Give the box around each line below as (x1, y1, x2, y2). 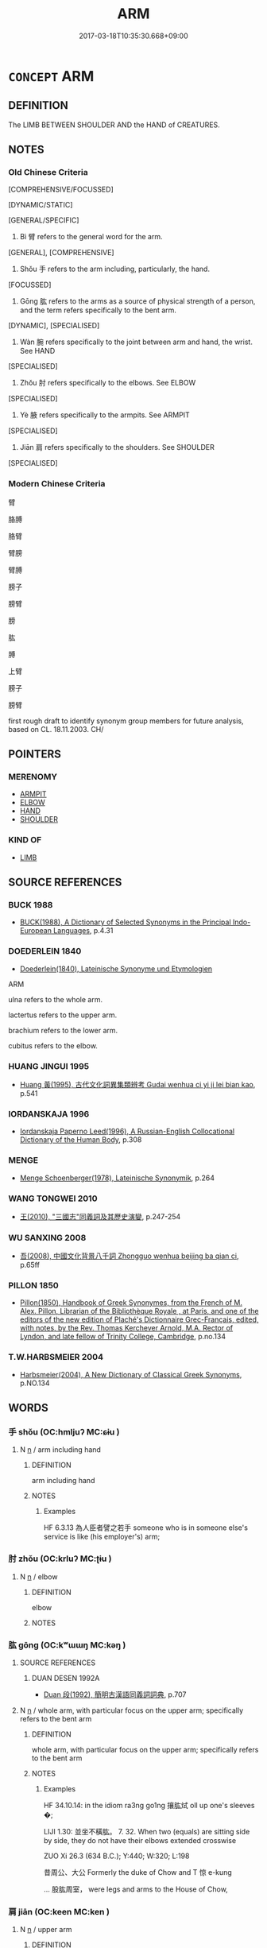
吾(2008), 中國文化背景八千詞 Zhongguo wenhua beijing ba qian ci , (19, 1251, 239, 1261)
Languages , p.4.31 (52, 926, 114, 935)
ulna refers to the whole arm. (8, 994, 103, 1004)
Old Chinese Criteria (8, 167, 89, 178)
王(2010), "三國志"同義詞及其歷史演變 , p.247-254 (19, 1211, 181, 1221)
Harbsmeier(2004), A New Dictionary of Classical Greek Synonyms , (19, 1369, 242, 1379)
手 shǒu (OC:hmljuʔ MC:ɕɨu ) (8, 1427, 120, 1438)
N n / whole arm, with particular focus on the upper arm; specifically (19, 1706, 244, 1715)
